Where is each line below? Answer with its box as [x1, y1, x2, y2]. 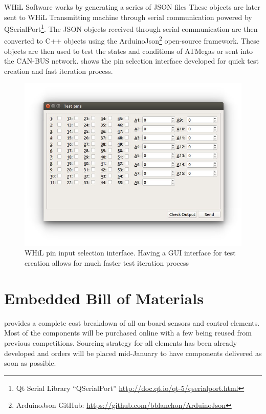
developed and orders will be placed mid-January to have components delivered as [4, 347, 262, 358]
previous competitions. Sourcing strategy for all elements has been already [4, 337, 237, 348]
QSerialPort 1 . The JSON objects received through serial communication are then [4, 22, 258, 34]
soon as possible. [4, 358, 56, 368]
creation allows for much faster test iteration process [25, 258, 189, 268]
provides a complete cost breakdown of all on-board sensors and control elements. [4, 317, 260, 328]
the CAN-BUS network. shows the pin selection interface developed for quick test [4, 55, 259, 66]
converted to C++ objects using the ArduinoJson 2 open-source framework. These [4, 34, 259, 46]
